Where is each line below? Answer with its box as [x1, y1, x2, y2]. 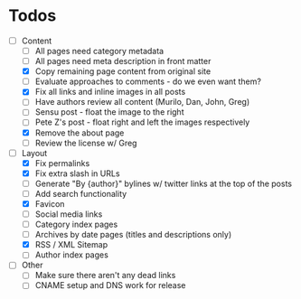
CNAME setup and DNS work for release [34, 280, 186, 291]
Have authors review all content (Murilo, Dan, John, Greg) [34, 97, 250, 107]
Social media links [34, 209, 103, 220]
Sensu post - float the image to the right [34, 107, 184, 117]
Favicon [34, 198, 65, 209]
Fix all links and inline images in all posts [34, 87, 186, 98]
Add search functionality [34, 188, 127, 199]
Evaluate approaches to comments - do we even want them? [34, 76, 261, 87]
